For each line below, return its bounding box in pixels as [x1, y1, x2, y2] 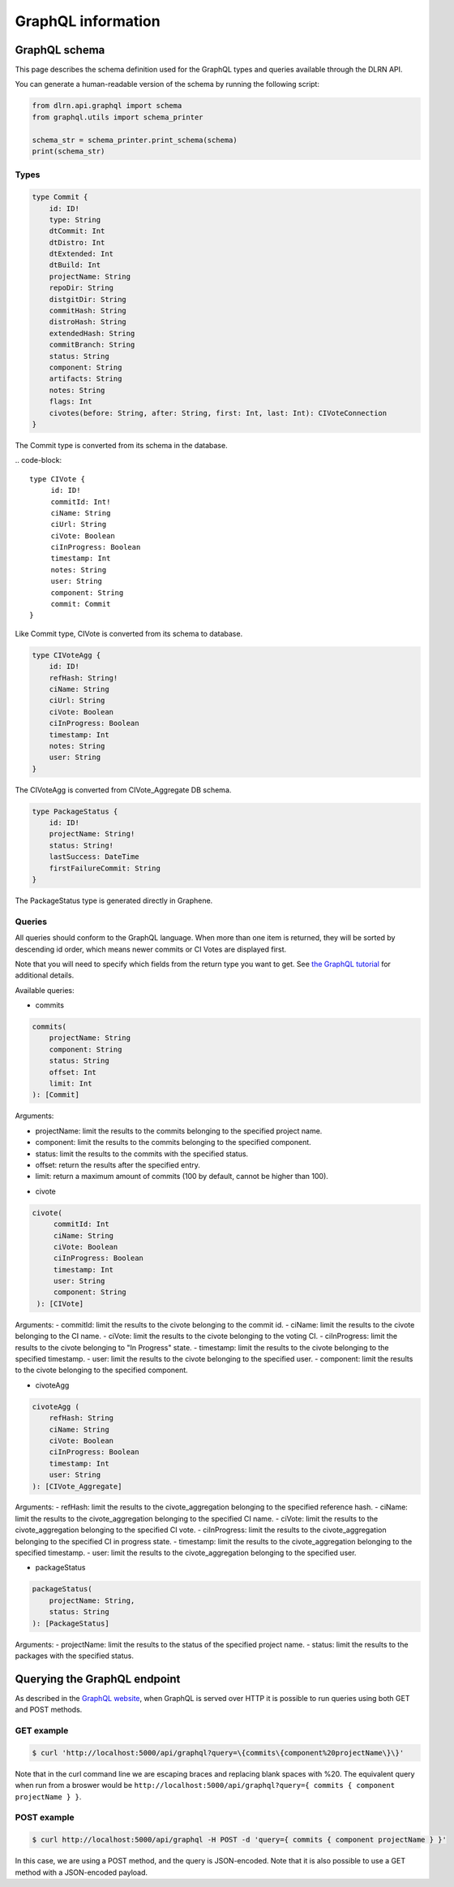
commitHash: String [49, 306, 127, 316]
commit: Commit [50, 599, 111, 609]
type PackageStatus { [32, 806, 118, 816]
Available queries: [15, 985, 75, 995]
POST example [15, 1811, 75, 1823]
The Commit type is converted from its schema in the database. [15, 440, 228, 450]
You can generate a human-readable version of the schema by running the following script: [15, 80, 320, 89]
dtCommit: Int [49, 227, 105, 235]
